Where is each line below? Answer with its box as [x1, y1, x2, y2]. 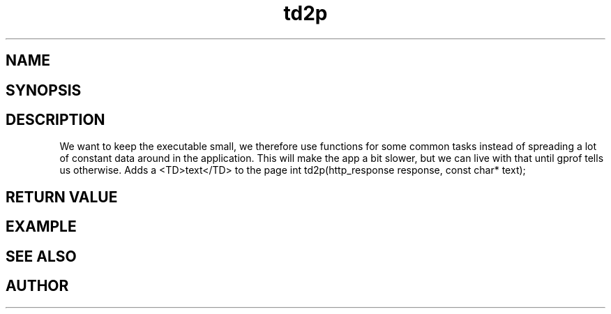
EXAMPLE [6, 218, 77, 236]
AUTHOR [6, 277, 69, 295]
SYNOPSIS [6, 81, 82, 99]
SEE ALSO [6, 247, 77, 265]
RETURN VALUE [6, 188, 118, 206]
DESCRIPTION [6, 111, 105, 129]
